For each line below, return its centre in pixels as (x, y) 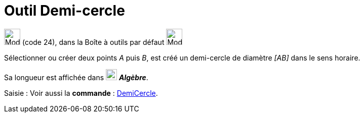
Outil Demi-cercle (65, 11)
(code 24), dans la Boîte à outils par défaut (93, 42)
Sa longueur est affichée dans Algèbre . (76, 77)
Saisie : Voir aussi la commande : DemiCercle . (81, 93)
